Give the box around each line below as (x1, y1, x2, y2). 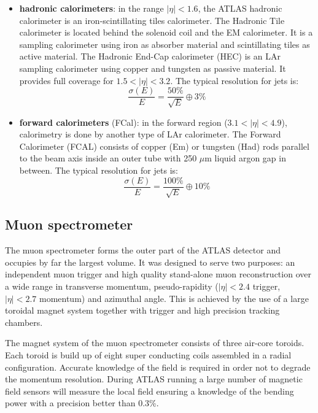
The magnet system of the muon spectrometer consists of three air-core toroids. (5, 336, 304, 349)
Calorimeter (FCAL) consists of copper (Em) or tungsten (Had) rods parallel (19, 139, 309, 152)
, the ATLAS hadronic (198, 2, 282, 14)
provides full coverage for (19, 74, 114, 87)
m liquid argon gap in (204, 152, 286, 164)
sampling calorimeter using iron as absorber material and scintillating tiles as (19, 37, 310, 50)
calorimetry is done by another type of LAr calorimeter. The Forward (19, 128, 281, 141)
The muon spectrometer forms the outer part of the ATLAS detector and (5, 244, 281, 257)
